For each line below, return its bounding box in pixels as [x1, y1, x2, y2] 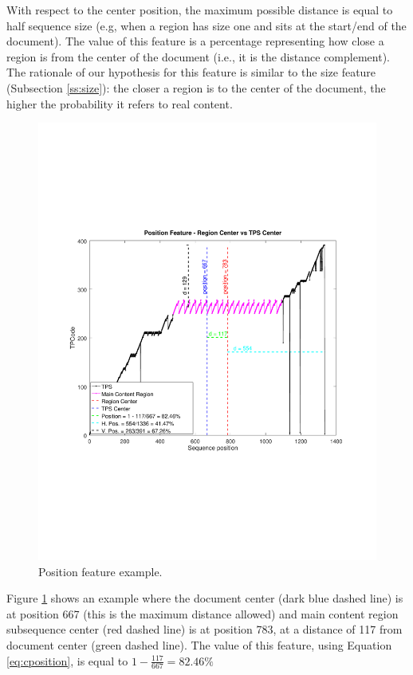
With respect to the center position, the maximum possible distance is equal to [6, 2, 393, 18]
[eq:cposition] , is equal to [6, 652, 128, 669]
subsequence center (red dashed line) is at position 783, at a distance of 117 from [6, 621, 403, 638]
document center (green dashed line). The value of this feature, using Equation [6, 637, 392, 653]
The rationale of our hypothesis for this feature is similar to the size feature [6, 64, 376, 80]
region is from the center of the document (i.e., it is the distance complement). [6, 48, 390, 65]
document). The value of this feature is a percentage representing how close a [6, 33, 384, 49]
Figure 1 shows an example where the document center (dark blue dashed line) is [6, 590, 403, 606]
